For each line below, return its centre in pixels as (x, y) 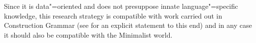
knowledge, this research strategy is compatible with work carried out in (113, 15)
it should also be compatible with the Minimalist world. (88, 34)
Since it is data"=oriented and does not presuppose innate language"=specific (121, 6)
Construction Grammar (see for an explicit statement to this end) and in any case (128, 25)
